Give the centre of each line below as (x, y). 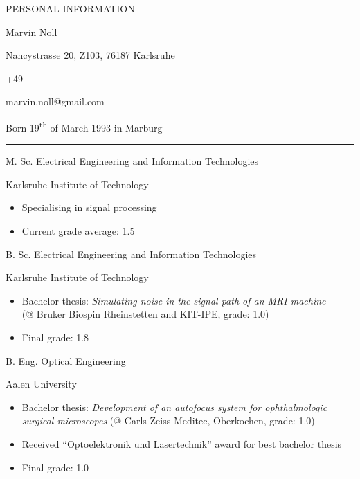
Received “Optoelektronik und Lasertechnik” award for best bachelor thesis (182, 443)
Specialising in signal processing (89, 207)
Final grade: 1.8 (55, 337)
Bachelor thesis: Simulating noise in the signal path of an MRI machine (174, 300)
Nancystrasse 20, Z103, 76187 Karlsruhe (90, 55)
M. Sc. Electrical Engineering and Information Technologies (132, 161)
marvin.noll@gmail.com (55, 101)
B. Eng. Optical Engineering (66, 360)
